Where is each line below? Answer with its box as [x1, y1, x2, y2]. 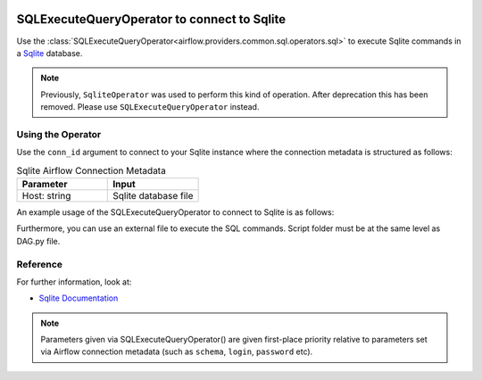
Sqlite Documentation [38, 293, 119, 303]
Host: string [21, 189, 71, 202]
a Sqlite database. [16, 47, 83, 58]
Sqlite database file [112, 189, 194, 202]
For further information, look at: [16, 277, 132, 287]
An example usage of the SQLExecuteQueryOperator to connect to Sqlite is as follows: [16, 206, 335, 218]
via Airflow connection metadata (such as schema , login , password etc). [40, 346, 313, 357]
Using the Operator [16, 128, 102, 140]
